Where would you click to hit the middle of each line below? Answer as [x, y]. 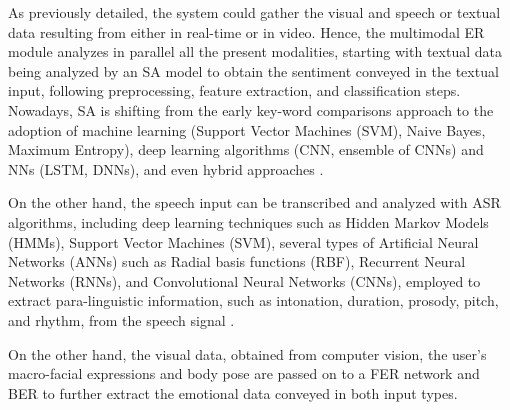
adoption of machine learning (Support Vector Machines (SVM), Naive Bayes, [247, 129]
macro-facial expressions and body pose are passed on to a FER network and [244, 373]
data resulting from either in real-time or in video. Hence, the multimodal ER [246, 31]
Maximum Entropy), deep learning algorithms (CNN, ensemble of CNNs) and [246, 149]
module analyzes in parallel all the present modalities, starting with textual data [255, 51]
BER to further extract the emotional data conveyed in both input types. [233, 392]
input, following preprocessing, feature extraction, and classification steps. [234, 90]
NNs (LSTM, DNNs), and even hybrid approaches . [166, 168]
